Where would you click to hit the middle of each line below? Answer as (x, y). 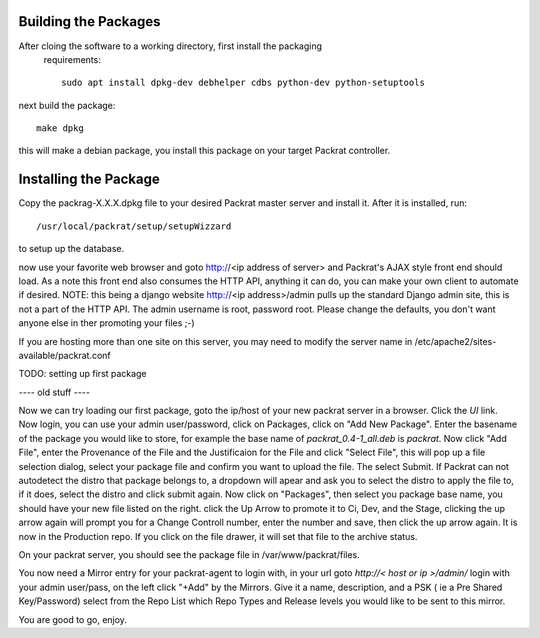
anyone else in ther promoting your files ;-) (106, 323)
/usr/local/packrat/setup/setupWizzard (134, 226)
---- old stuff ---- (54, 392)
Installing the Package (89, 179)
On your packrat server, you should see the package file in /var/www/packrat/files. (189, 554)
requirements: (72, 59)
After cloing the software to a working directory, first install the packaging (170, 46)
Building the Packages (89, 21)
